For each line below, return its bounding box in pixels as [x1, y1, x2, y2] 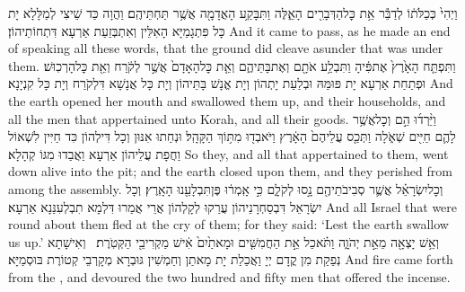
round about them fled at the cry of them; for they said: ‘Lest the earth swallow [8, 215, 449, 234]
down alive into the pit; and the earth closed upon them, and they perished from [8, 162, 452, 181]
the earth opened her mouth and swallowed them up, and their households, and [8, 91, 446, 110]
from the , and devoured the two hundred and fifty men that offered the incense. [8, 267, 451, 286]
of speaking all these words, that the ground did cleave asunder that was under [8, 39, 443, 58]
